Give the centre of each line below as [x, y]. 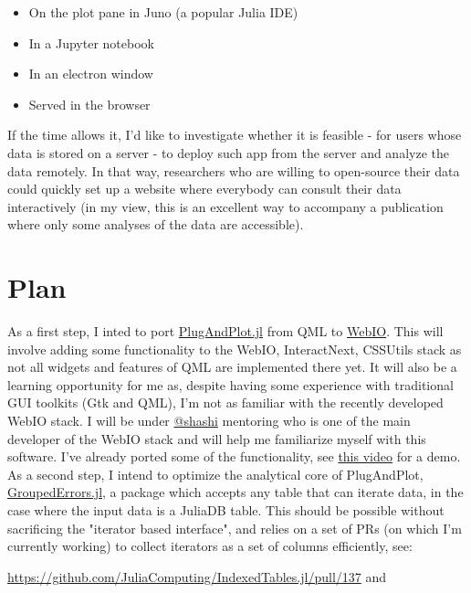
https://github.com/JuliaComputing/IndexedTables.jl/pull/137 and [197, 576]
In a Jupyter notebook [91, 42]
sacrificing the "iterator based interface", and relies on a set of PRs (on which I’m [235, 528]
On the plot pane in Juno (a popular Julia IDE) [163, 12]
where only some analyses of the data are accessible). [156, 224]
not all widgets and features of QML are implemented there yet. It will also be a [232, 367]
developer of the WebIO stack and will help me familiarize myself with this [217, 438]
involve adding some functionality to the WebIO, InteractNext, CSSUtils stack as [235, 349]
